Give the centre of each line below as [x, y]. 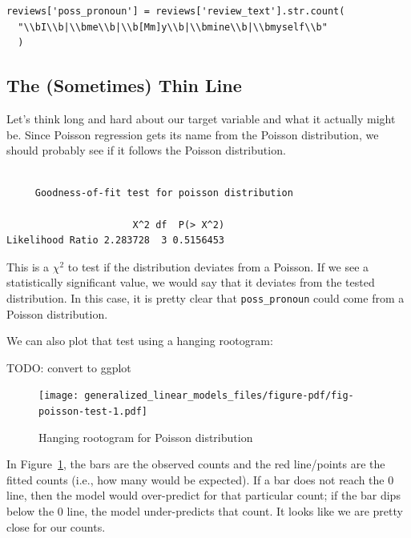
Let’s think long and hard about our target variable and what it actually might [201, 118]
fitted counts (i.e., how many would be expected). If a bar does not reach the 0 [200, 479]
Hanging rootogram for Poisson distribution [146, 437]
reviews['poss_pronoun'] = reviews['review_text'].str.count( [176, 11]
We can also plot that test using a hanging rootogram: [140, 341]
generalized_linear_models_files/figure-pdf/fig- [219, 396]
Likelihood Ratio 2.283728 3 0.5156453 [116, 241]
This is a [28, 266]
